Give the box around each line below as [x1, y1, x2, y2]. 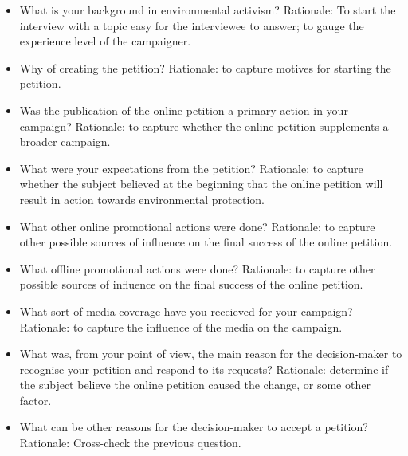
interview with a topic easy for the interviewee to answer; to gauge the [19, 17, 364, 33]
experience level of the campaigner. [19, 33, 191, 49]
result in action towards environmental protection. [19, 191, 265, 207]
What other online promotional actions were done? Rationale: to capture [19, 218, 375, 234]
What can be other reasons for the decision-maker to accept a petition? [19, 419, 368, 435]
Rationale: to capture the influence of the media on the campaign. [19, 318, 343, 335]
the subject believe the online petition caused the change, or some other [19, 376, 371, 393]
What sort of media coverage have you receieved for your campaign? [19, 302, 353, 319]
